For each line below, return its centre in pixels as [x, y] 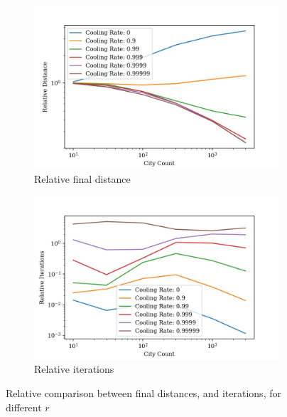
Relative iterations [74, 369]
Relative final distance [82, 178]
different [24, 407]
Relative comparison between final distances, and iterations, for [143, 393]
